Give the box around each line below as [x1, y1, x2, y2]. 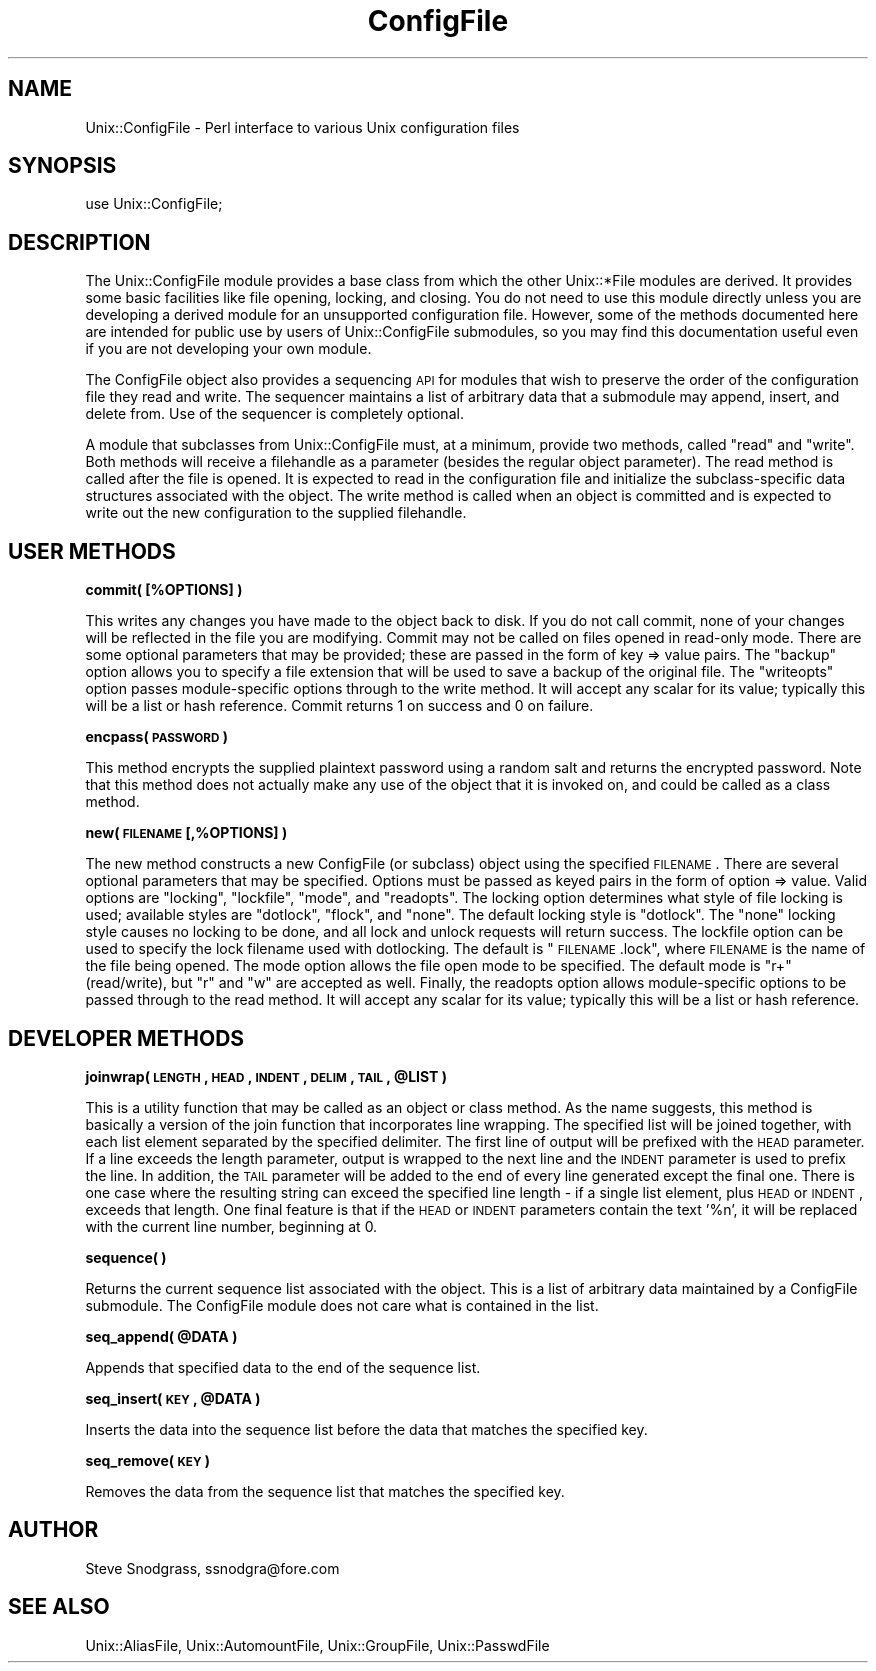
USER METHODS [8, 538, 176, 564]
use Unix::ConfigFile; [85, 195, 223, 213]
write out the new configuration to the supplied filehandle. [85, 504, 467, 522]
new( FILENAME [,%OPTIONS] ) [85, 824, 288, 842]
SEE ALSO [8, 1594, 110, 1620]
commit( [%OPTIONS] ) [85, 581, 243, 599]
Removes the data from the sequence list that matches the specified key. [85, 1482, 565, 1500]
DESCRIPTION [8, 229, 151, 255]
